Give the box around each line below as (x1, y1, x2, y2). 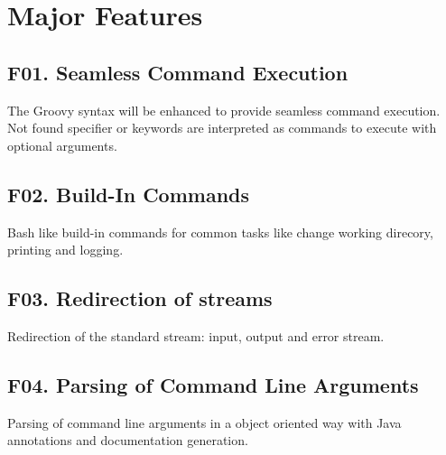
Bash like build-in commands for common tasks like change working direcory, (7, 222, 433, 241)
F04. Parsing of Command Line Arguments (7, 370, 419, 398)
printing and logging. (7, 240, 124, 259)
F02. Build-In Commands (7, 180, 250, 208)
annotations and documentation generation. (7, 431, 248, 450)
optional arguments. (7, 135, 117, 154)
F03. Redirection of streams (7, 284, 273, 312)
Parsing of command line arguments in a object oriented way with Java (7, 413, 402, 432)
